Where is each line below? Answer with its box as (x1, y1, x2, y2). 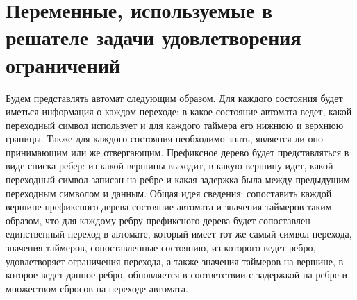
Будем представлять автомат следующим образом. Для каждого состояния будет (6, 90, 343, 105)
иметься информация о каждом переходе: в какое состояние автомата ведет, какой (6, 104, 352, 119)
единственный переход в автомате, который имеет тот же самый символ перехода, (6, 226, 352, 241)
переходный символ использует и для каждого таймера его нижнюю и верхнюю (6, 117, 344, 132)
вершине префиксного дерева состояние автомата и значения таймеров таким (6, 199, 332, 214)
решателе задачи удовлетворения (6, 23, 301, 51)
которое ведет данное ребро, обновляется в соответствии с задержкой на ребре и (6, 267, 348, 282)
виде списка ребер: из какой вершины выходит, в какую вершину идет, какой (6, 158, 333, 173)
